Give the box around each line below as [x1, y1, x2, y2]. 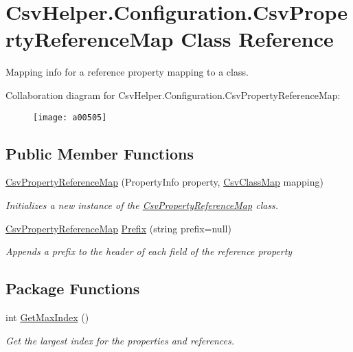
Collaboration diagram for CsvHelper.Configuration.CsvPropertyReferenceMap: [5, 87, 341, 102]
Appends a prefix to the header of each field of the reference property [5, 244, 293, 258]
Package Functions [5, 278, 140, 299]
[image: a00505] [33, 112, 107, 122]
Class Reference [181, 25, 334, 53]
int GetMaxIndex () [5, 309, 89, 324]
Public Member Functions [5, 142, 194, 164]
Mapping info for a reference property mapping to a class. [5, 65, 249, 79]
